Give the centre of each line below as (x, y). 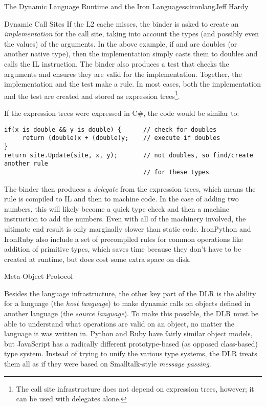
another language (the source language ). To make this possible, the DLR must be (131, 313)
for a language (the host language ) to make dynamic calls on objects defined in (127, 303)
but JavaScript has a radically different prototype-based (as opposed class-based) (131, 343)
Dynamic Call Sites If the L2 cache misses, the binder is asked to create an (121, 23)
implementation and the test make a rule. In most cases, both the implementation (132, 84)
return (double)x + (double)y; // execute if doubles (121, 138)
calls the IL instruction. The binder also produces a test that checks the (117, 63)
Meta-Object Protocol (39, 276)
